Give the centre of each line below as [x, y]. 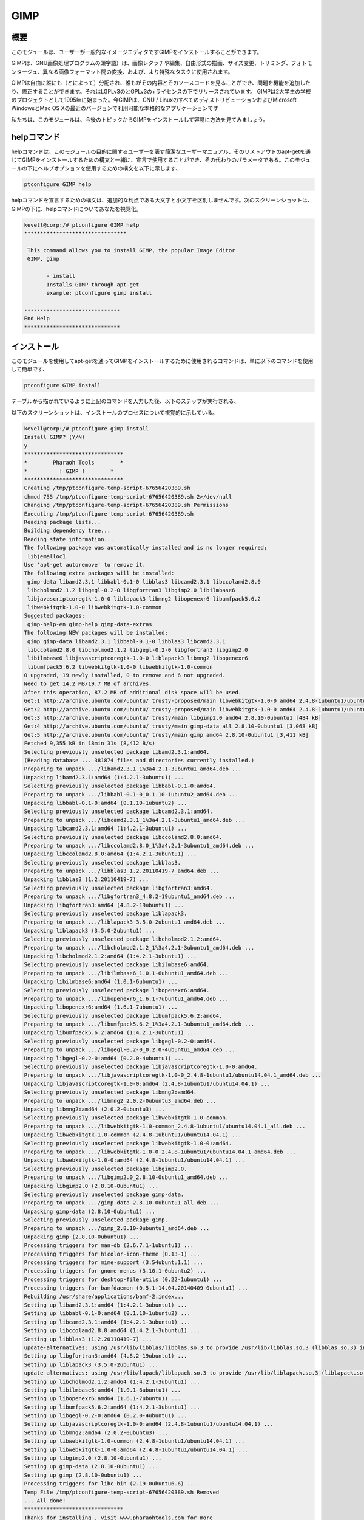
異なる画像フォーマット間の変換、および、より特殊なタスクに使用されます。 [138, 71]
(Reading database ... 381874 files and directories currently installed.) [139, 760]
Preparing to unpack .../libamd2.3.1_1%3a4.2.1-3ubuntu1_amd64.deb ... [133, 769]
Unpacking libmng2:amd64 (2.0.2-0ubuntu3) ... [94, 1109]
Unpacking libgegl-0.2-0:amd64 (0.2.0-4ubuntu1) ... [104, 1058]
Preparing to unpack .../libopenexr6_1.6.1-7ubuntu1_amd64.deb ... [126, 998]
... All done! [45, 1501]
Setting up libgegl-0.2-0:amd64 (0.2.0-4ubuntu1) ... [106, 1416]
